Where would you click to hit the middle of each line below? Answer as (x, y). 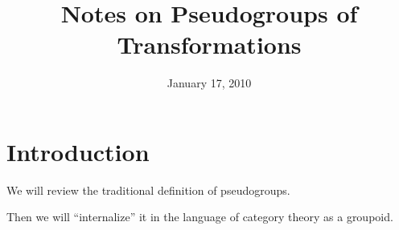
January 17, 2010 (209, 83)
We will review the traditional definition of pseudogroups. (148, 190)
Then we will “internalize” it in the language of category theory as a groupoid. (200, 217)
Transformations (209, 44)
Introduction (78, 151)
